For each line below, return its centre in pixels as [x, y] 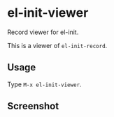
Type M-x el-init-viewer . [44, 84]
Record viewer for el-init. [43, 32]
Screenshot [33, 106]
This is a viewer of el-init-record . [57, 45]
